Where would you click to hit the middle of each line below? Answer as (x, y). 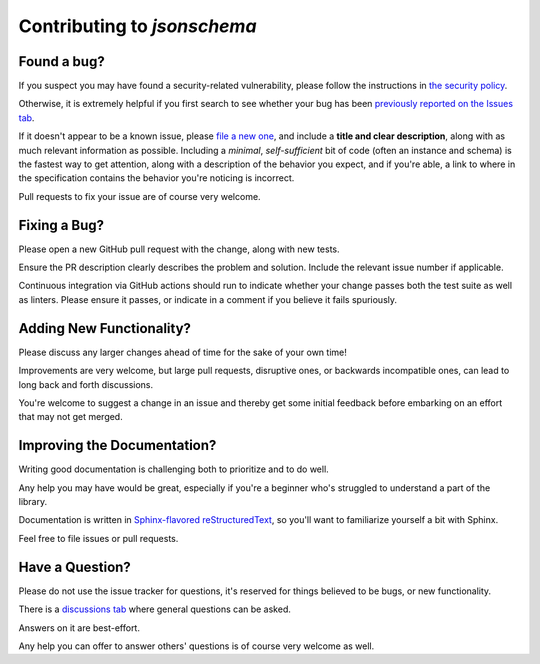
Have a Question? (75, 566)
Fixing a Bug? (61, 225)
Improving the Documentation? (117, 445)
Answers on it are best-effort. (79, 627)
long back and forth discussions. (86, 384)
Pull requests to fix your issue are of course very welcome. (139, 196)
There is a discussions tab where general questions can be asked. (155, 609)
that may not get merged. (71, 417)
